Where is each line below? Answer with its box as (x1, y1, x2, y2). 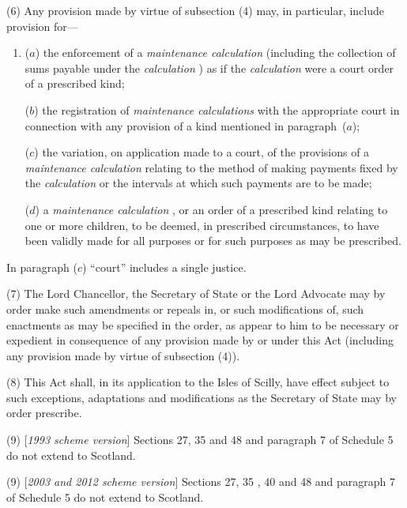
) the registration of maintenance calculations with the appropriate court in (34, 101, 400, 118)
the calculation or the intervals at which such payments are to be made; (24, 175, 372, 191)
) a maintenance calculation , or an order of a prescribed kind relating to (35, 201, 388, 217)
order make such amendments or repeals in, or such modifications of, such (6, 300, 364, 317)
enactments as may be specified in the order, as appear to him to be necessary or (6, 316, 399, 333)
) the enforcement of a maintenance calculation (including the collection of (35, 44, 396, 61)
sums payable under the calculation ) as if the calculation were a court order (24, 59, 394, 76)
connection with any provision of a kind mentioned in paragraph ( (24, 117, 347, 134)
